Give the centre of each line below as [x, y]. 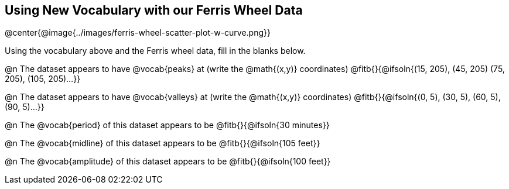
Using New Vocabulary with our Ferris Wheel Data [154, 10]
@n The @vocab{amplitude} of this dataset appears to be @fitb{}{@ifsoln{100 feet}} [168, 161]
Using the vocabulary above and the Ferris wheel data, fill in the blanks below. [155, 51]
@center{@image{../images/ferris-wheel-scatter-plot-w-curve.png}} [138, 33]
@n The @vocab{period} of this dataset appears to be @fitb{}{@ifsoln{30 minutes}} [167, 125]
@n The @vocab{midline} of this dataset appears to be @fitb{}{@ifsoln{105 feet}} [163, 143]
